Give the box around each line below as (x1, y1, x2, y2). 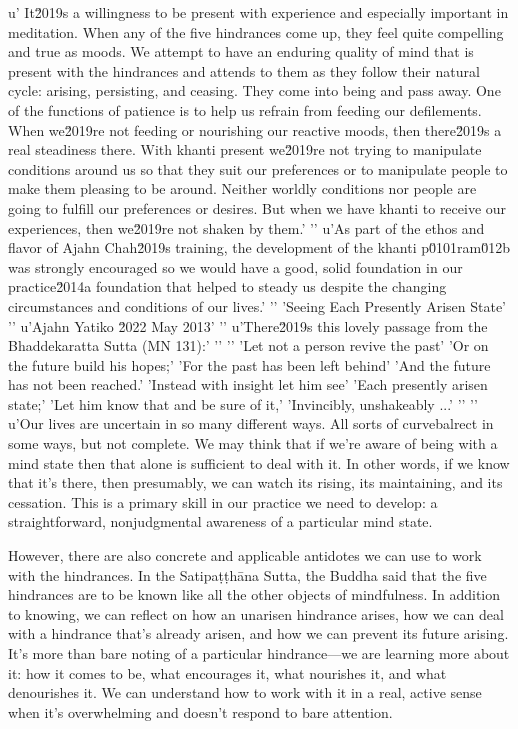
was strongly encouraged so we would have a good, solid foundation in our (8, 256, 463, 277)
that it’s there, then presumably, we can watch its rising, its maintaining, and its (8, 472, 503, 493)
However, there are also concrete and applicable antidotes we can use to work (8, 545, 482, 566)
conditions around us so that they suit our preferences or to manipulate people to (8, 158, 508, 179)
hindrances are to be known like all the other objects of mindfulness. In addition (8, 584, 501, 605)
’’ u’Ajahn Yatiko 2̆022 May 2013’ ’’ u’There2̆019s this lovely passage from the (8, 315, 488, 336)
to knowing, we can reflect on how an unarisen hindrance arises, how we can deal (8, 603, 504, 624)
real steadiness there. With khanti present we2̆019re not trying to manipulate (8, 139, 482, 160)
